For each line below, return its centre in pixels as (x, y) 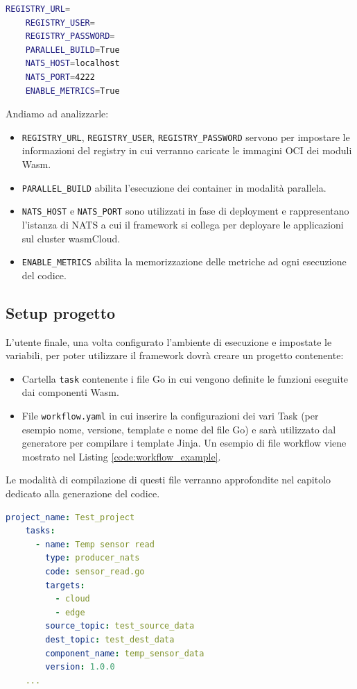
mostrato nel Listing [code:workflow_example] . (121, 456)
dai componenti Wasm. (70, 392)
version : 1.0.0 (80, 667)
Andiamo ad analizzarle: (57, 114)
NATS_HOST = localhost (72, 64)
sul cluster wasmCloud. (71, 238)
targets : (65, 585)
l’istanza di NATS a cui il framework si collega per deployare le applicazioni (183, 224)
